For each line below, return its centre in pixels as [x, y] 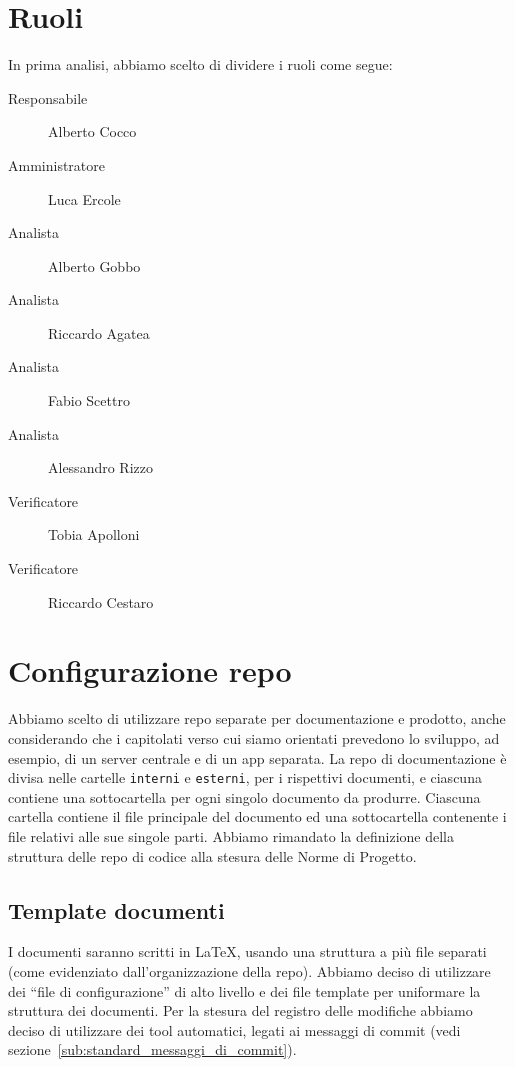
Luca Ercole [84, 198]
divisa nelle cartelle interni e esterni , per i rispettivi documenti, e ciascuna [245, 777]
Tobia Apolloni [94, 534]
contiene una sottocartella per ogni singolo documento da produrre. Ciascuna [244, 796]
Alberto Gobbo [94, 265]
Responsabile [48, 97]
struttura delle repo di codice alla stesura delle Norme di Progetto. [212, 855]
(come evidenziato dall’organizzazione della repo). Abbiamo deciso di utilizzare [249, 970]
